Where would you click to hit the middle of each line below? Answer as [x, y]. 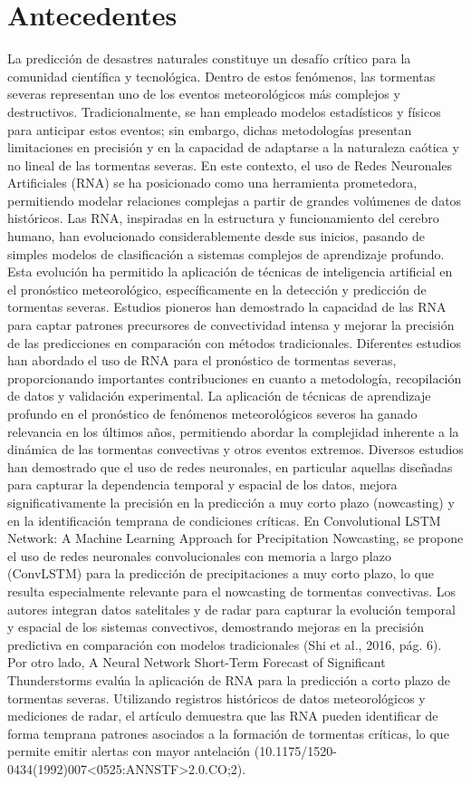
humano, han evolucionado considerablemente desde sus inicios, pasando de [216, 236]
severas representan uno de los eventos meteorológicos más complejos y [204, 94]
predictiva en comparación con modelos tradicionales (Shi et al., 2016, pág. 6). [225, 644]
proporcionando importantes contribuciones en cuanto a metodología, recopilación [235, 378]
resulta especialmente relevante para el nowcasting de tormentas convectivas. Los [231, 591]
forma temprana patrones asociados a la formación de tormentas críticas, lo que [228, 733]
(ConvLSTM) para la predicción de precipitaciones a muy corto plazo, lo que [221, 573]
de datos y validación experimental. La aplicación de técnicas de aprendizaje [219, 396]
